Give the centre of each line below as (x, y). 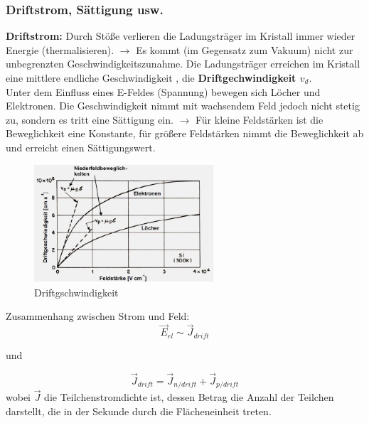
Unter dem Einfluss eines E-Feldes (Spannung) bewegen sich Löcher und (163, 91)
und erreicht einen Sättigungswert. (81, 147)
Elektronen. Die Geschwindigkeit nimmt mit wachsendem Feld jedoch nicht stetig (183, 106)
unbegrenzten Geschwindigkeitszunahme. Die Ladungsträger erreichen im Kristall (183, 64)
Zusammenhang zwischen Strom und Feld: (98, 316)
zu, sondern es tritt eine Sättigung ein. (90, 119)
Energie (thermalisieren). (60, 49)
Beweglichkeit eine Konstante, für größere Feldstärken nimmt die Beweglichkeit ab (185, 133)
